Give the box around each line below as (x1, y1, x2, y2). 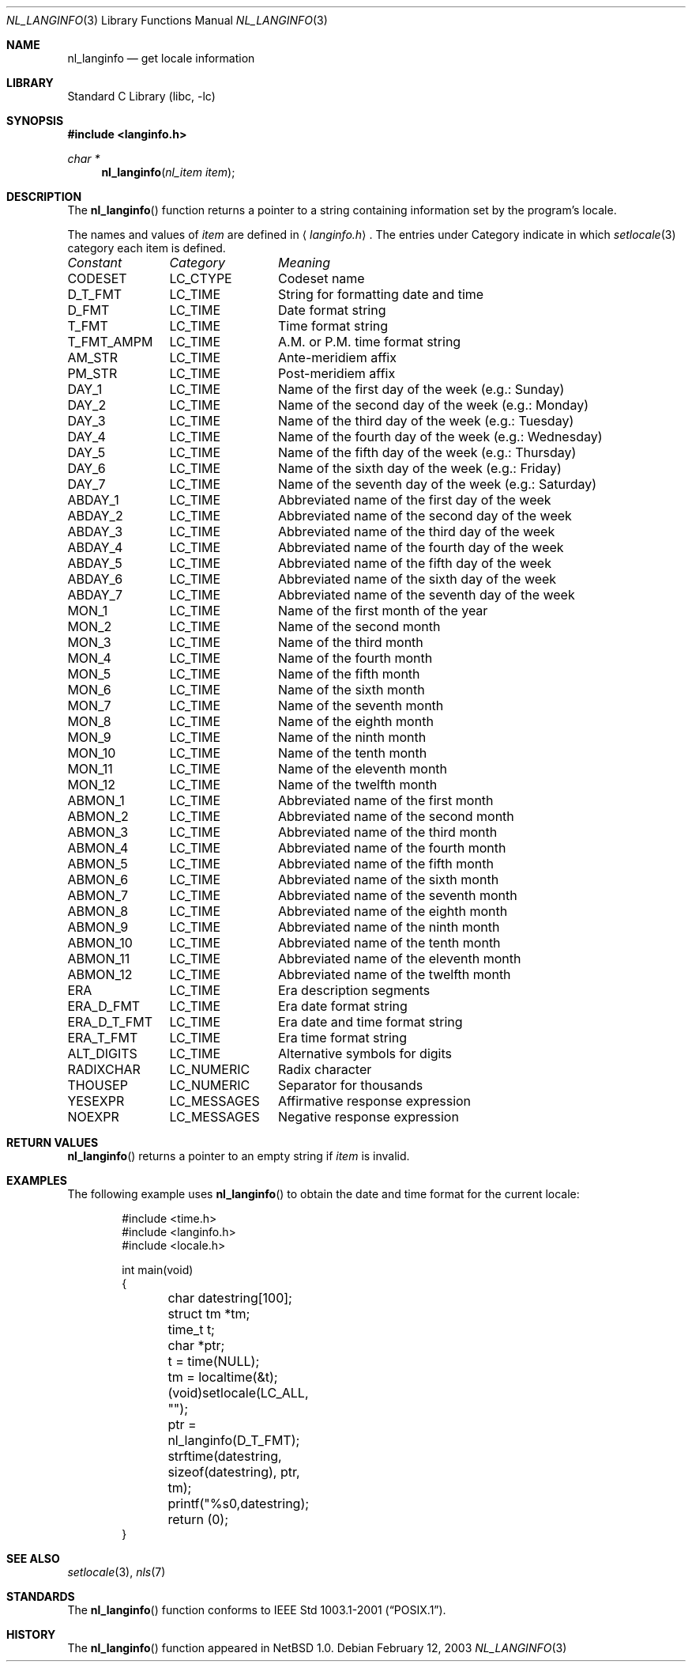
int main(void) (122, 1263, 194, 1277)
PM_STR (67, 365, 118, 381)
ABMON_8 (67, 903, 129, 919)
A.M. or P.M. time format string (277, 334, 461, 350)
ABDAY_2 (67, 508, 123, 524)
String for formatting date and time (277, 286, 484, 302)
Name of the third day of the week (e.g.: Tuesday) (277, 413, 574, 429)
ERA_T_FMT (67, 1030, 138, 1046)
